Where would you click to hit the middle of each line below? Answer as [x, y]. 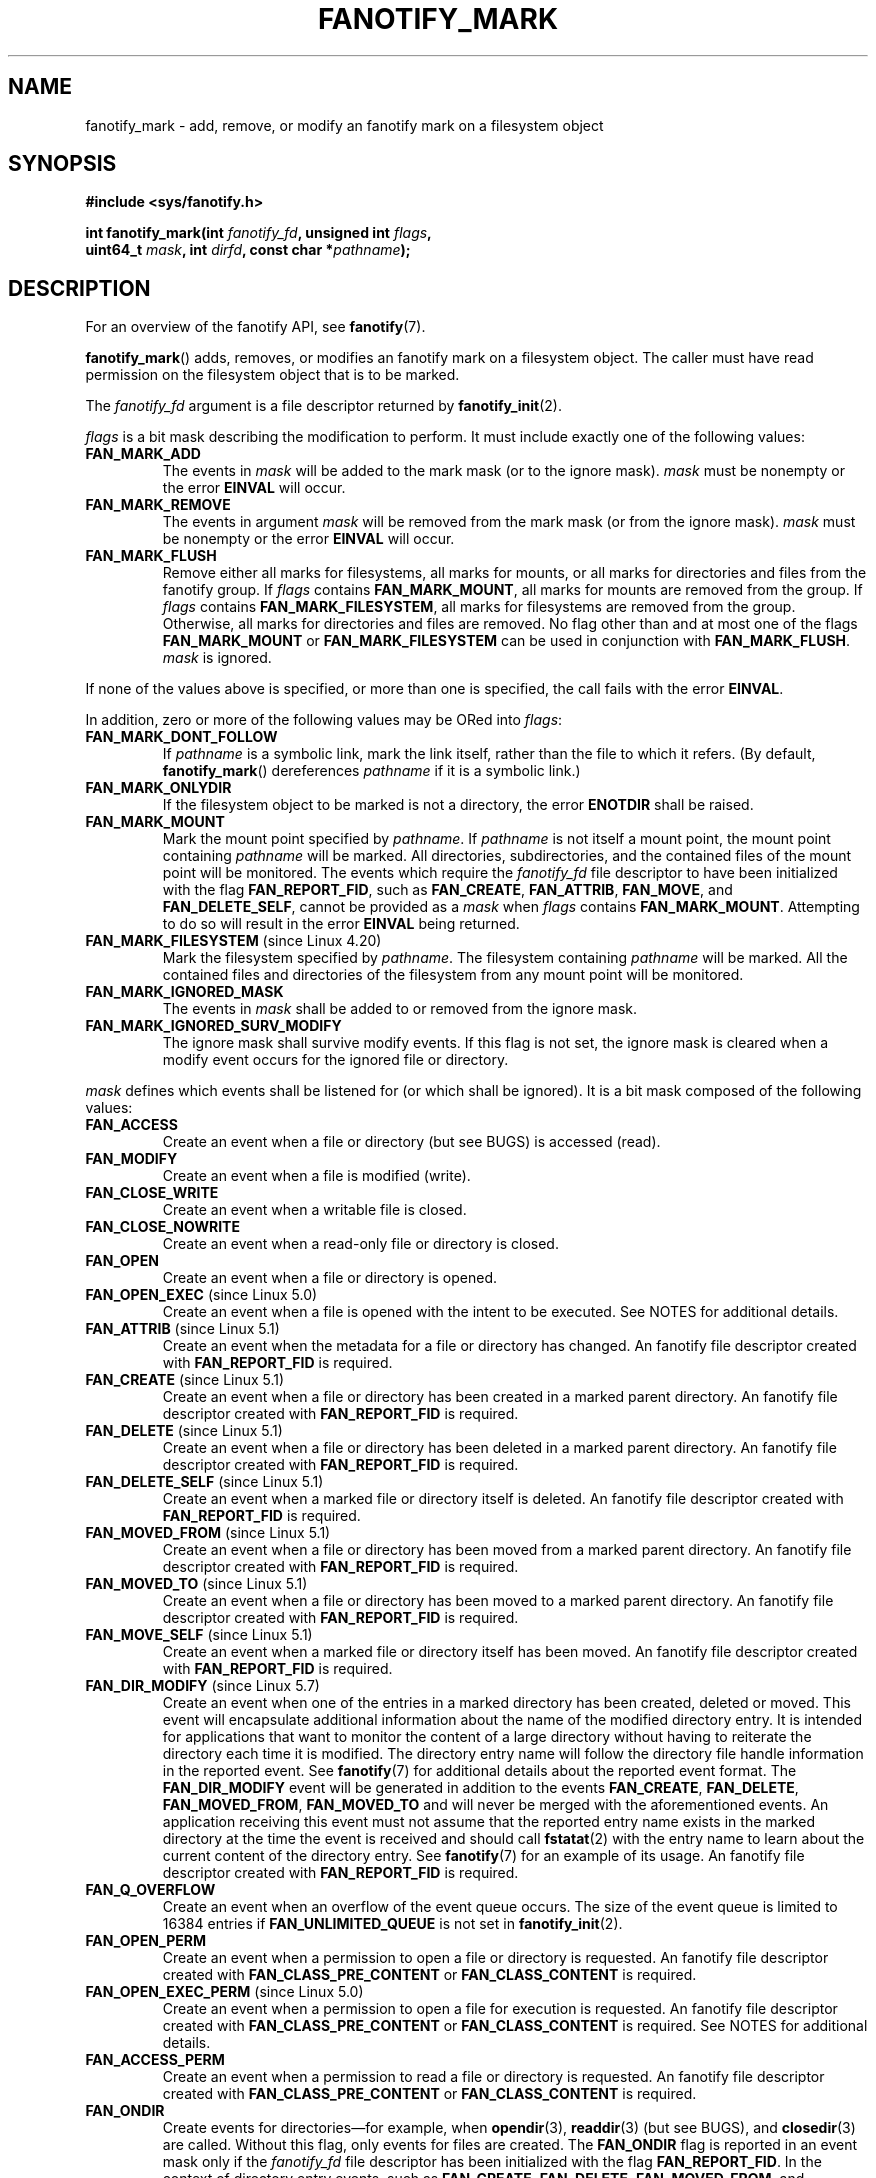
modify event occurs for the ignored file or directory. [335, 1060]
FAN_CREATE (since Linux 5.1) [185, 1380]
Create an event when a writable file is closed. [314, 1210]
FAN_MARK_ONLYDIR [158, 788]
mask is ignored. [217, 658]
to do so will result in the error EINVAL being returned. [341, 924]
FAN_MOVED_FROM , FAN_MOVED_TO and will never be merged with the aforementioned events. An [495, 1805]
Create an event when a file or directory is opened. [330, 1278]
